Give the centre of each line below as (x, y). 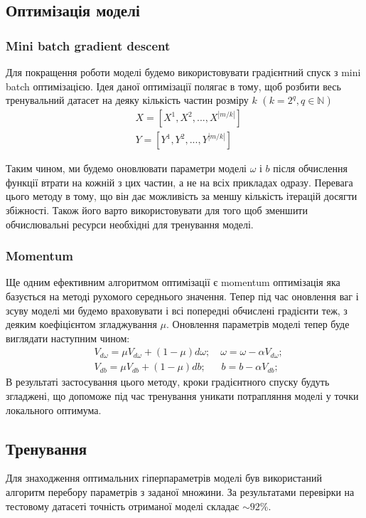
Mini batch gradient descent (88, 45)
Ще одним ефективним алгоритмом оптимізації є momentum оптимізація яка (173, 282)
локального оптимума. (54, 409)
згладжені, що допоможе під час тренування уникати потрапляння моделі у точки (182, 396)
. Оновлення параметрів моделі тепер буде (258, 324)
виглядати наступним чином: (68, 338)
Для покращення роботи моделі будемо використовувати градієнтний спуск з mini (183, 72)
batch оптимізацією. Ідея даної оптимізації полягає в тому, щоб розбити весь (173, 86)
